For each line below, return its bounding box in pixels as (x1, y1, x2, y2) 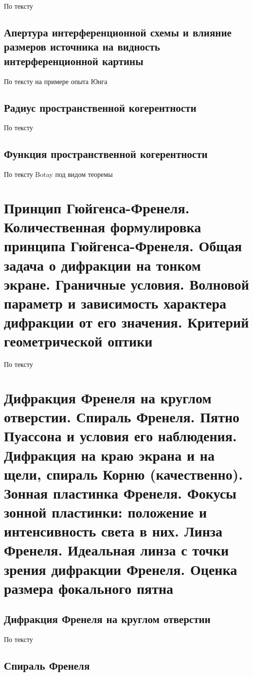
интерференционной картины (4, 53, 144, 68)
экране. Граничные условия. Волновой (4, 274, 249, 294)
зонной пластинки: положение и (4, 502, 207, 522)
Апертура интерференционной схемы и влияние (4, 24, 232, 39)
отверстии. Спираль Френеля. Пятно (4, 407, 240, 427)
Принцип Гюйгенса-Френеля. (4, 197, 190, 217)
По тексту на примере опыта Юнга (4, 76, 108, 86)
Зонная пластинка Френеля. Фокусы (4, 483, 236, 503)
